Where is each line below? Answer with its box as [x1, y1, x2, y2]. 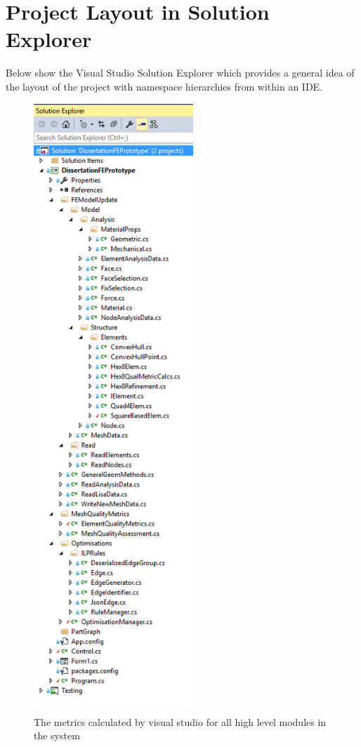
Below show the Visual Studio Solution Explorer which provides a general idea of [6, 65, 355, 80]
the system [34, 728, 80, 743]
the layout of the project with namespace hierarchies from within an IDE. [6, 79, 323, 93]
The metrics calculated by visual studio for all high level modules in [34, 714, 327, 729]
